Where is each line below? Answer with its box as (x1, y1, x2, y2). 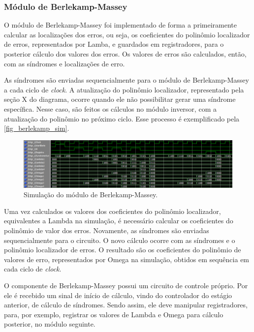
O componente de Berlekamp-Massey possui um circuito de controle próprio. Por (4, 280, 248, 290)
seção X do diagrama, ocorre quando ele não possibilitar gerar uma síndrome (4, 94, 236, 104)
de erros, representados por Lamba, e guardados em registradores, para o (4, 39, 224, 49)
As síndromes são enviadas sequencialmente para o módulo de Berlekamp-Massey (4, 75, 249, 85)
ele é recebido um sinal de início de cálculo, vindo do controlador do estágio (4, 290, 232, 300)
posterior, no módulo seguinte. (4, 319, 95, 329)
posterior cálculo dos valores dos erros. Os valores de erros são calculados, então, (4, 49, 247, 59)
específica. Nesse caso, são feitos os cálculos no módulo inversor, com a (4, 103, 217, 114)
